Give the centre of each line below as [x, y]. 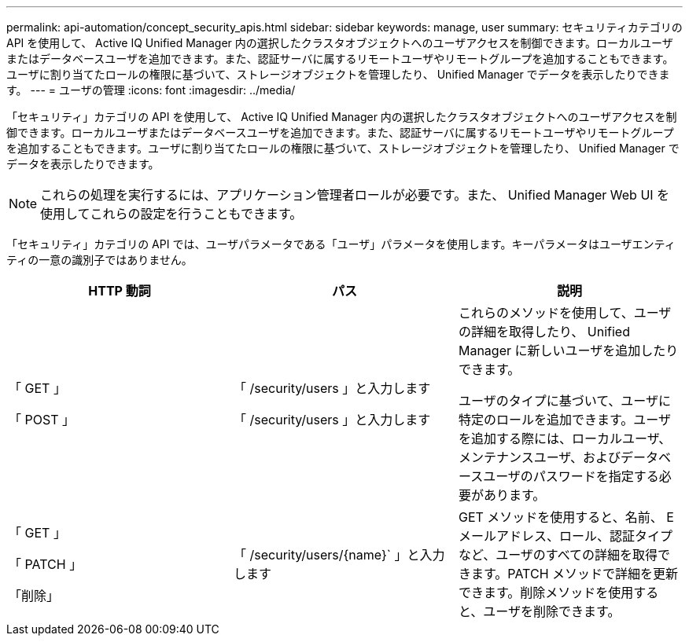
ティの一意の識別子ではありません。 [99, 260]
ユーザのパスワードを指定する [571, 476]
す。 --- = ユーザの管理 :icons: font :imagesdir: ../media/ [151, 90]
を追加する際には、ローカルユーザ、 [565, 438]
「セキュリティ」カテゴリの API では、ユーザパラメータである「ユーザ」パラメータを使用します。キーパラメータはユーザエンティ [341, 244]
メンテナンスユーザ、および [540, 457]
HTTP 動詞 [120, 291]
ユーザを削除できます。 [552, 611]
